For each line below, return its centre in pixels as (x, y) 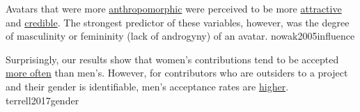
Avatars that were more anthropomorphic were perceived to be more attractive (174, 8)
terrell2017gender (42, 100)
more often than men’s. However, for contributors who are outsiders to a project (177, 73)
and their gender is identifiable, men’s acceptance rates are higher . (147, 86)
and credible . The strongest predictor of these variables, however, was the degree (178, 22)
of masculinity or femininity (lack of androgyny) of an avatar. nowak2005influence (180, 36)
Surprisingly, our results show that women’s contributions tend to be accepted (172, 59)
